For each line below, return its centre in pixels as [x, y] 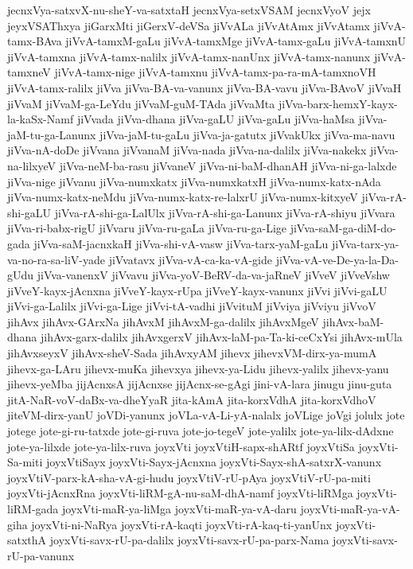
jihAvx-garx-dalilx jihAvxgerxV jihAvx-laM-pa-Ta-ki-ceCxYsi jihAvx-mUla [222, 337]
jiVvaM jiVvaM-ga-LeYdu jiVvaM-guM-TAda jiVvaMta [141, 103]
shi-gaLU [29, 212]
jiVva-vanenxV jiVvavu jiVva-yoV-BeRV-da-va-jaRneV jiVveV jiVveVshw [213, 275]
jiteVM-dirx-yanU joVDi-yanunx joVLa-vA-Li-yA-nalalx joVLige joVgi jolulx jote [206, 415]
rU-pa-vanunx [41, 555]
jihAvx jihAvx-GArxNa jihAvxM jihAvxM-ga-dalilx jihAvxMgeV [163, 321]
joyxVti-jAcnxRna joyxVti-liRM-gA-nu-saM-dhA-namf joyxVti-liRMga [180, 493]
